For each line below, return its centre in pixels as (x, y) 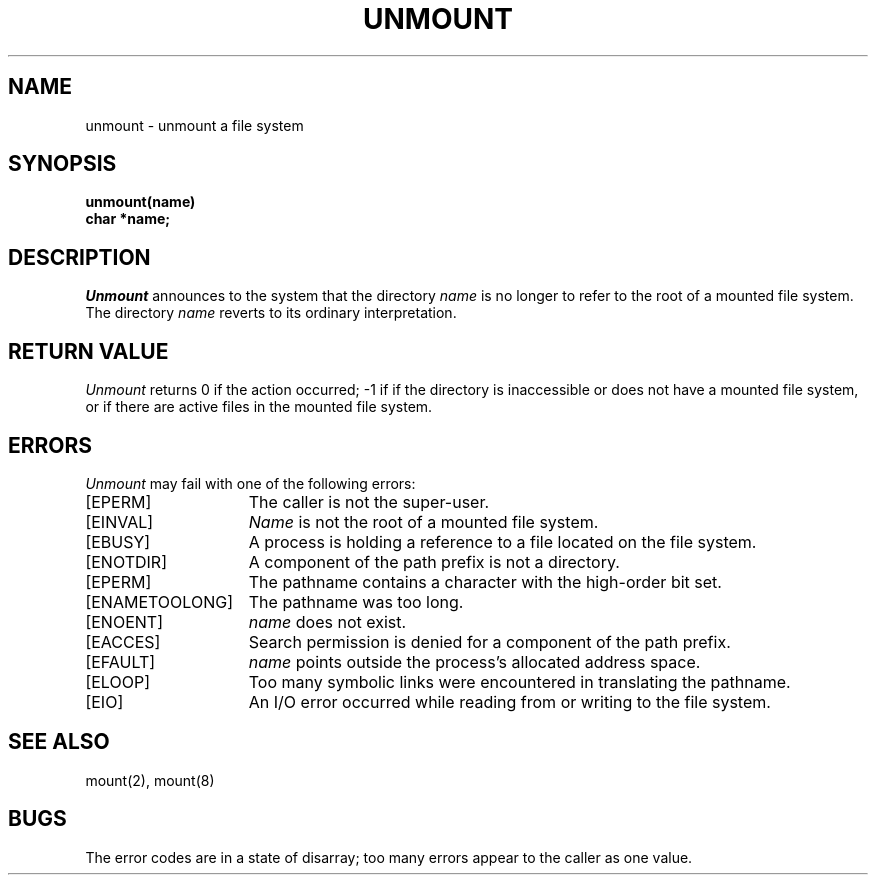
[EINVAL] (119, 521)
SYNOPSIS (62, 164)
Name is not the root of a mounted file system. (423, 521)
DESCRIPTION (79, 257)
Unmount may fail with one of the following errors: (250, 483)
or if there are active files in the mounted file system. (259, 407)
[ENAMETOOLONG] (159, 601)
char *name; (128, 219)
